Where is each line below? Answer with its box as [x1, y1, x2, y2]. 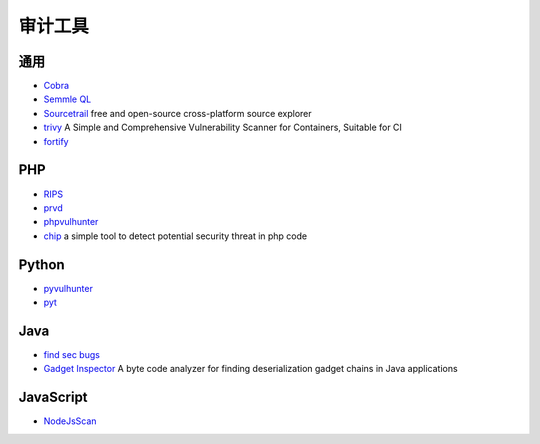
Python [18, 256, 65, 273]
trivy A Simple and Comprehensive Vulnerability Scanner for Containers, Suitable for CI [43, 121, 402, 134]
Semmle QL [43, 93, 92, 105]
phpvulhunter [43, 216, 99, 228]
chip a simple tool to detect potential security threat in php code [43, 230, 308, 242]
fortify [43, 135, 69, 147]
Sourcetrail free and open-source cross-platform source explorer [43, 107, 312, 119]
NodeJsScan [43, 415, 97, 427]
